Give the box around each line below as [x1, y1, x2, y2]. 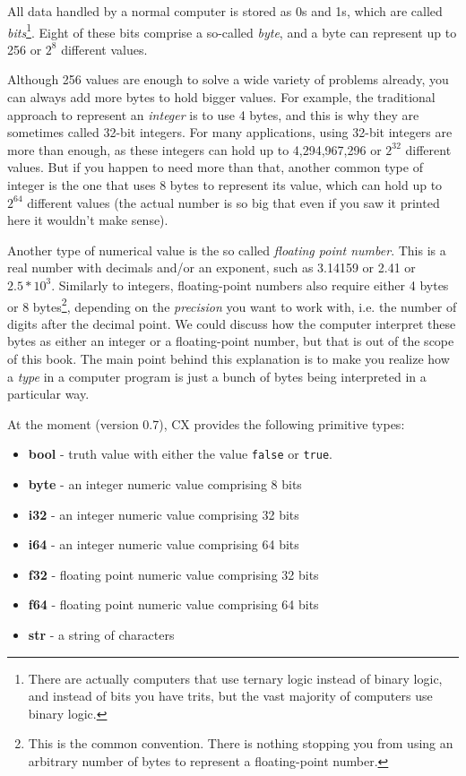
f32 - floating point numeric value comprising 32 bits [28, 565, 319, 583]
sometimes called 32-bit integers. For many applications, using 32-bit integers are [7, 123, 453, 142]
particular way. [7, 384, 90, 403]
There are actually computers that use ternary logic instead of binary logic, [28, 668, 443, 687]
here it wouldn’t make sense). [7, 211, 168, 229]
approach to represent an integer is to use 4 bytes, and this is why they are [7, 105, 419, 124]
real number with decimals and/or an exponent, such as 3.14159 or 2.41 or [7, 258, 416, 277]
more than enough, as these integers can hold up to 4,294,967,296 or [7, 140, 382, 159]
